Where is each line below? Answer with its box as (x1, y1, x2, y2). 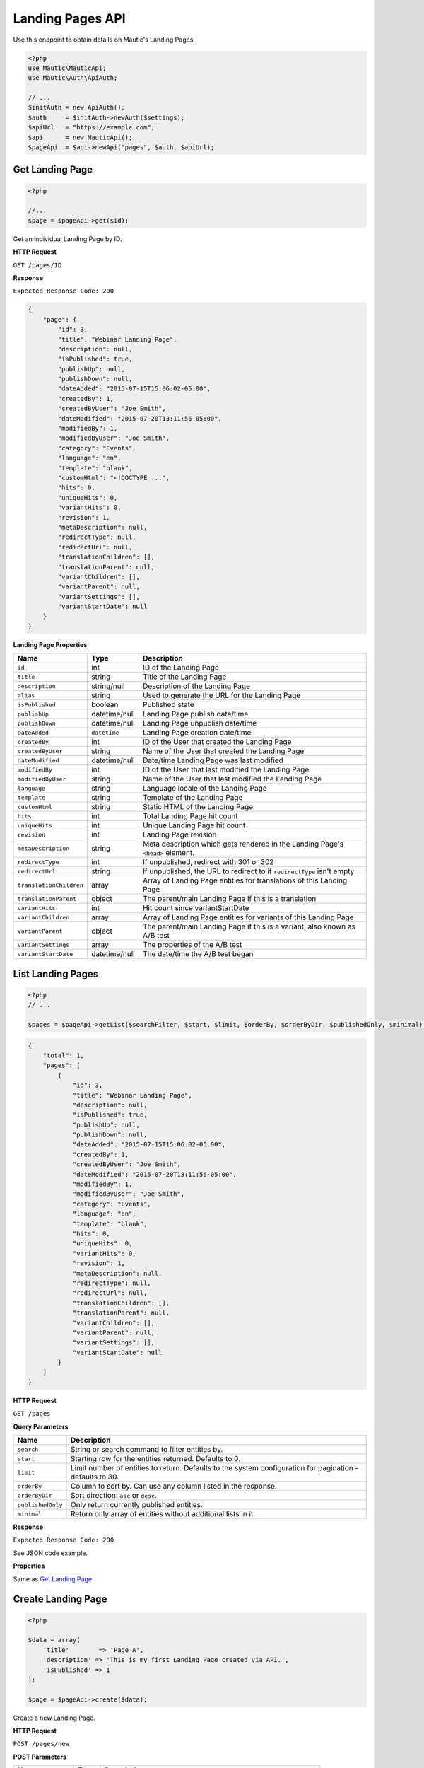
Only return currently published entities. (70, 1500, 203, 1510)
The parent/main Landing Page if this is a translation (142, 894, 317, 904)
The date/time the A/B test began (142, 949, 254, 959)
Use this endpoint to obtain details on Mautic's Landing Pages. (13, 35, 196, 44)
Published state (142, 700, 194, 710)
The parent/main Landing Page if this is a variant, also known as (142, 921, 356, 931)
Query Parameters (13, 1422, 69, 1431)
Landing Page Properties (13, 640, 88, 649)
